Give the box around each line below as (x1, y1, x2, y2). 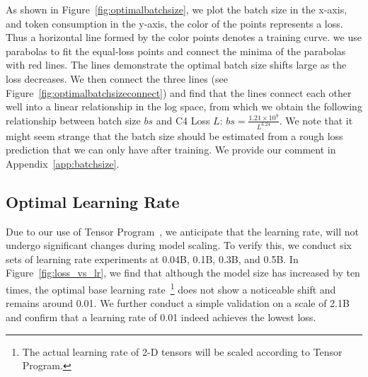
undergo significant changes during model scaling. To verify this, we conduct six (6, 238, 352, 253)
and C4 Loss (156, 112, 210, 127)
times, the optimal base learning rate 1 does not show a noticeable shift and (6, 280, 336, 296)
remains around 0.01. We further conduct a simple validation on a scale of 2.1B (6, 296, 350, 311)
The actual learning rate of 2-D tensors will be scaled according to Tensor (22, 344, 343, 359)
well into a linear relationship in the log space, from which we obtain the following (6, 99, 362, 114)
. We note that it (279, 112, 353, 127)
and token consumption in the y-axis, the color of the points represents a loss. (6, 16, 343, 30)
